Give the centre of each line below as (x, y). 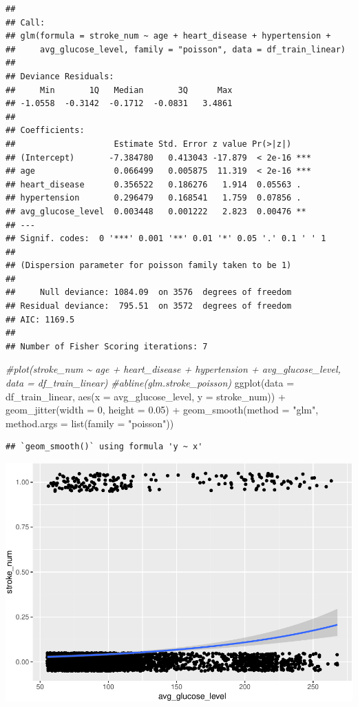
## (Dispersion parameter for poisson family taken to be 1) (149, 266)
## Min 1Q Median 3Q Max (119, 90)
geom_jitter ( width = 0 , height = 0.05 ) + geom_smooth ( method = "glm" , (162, 410)
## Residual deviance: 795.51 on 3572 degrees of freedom (149, 306)
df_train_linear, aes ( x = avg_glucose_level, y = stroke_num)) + (146, 396)
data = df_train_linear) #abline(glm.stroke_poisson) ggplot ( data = (150, 383)
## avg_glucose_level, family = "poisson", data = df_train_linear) (176, 49)
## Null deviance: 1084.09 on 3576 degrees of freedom (149, 293)
